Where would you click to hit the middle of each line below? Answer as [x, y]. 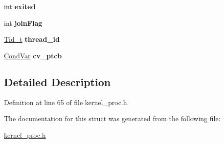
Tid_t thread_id [32, 39]
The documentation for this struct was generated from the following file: [112, 118]
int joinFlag [23, 23]
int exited [20, 6]
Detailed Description [57, 81]
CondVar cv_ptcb [33, 55]
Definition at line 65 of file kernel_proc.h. [67, 102]
